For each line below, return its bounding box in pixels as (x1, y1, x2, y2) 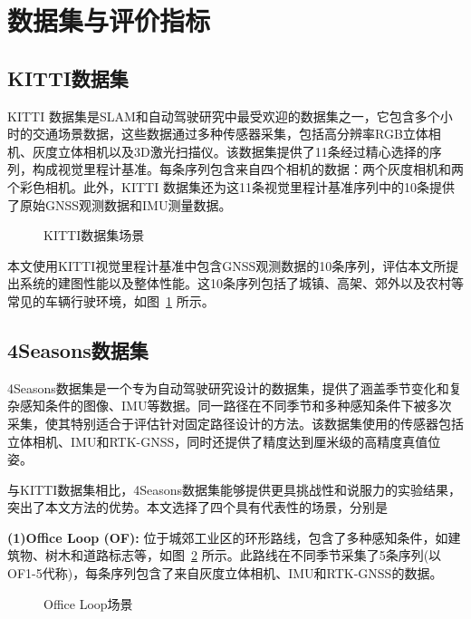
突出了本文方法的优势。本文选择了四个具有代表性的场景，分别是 (7, 498, 388, 517)
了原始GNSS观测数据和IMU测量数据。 (7, 195, 232, 214)
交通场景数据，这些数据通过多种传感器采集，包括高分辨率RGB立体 (32, 124, 428, 143)
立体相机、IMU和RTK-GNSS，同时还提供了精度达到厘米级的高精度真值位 (7, 431, 441, 450)
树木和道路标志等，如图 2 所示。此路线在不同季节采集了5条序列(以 (44, 546, 442, 565)
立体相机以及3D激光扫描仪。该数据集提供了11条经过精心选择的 (57, 141, 429, 160)
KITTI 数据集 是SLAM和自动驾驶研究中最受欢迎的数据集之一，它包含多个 (7, 106, 440, 125)
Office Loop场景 (43, 594, 133, 613)
